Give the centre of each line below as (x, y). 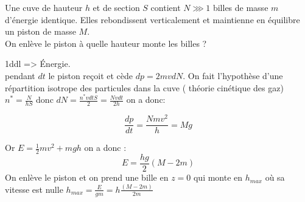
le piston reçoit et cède (91, 75)
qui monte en (218, 177)
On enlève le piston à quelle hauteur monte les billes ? (106, 43)
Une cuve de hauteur (44, 7)
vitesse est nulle (34, 189)
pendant (20, 75)
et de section (116, 7)
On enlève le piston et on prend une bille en (87, 177)
